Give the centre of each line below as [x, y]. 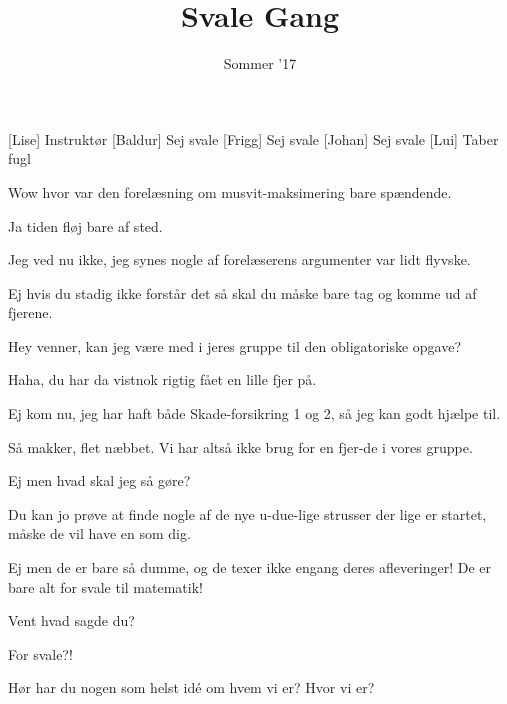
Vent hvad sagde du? [71, 620]
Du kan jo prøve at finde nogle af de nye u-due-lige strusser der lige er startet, [247, 513]
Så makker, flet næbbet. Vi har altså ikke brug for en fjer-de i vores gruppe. [240, 446]
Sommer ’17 [260, 63]
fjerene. [30, 312]
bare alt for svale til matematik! [105, 586]
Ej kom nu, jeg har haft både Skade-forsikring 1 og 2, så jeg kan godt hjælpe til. [254, 413]
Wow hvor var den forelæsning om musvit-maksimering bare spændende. [230, 191]
